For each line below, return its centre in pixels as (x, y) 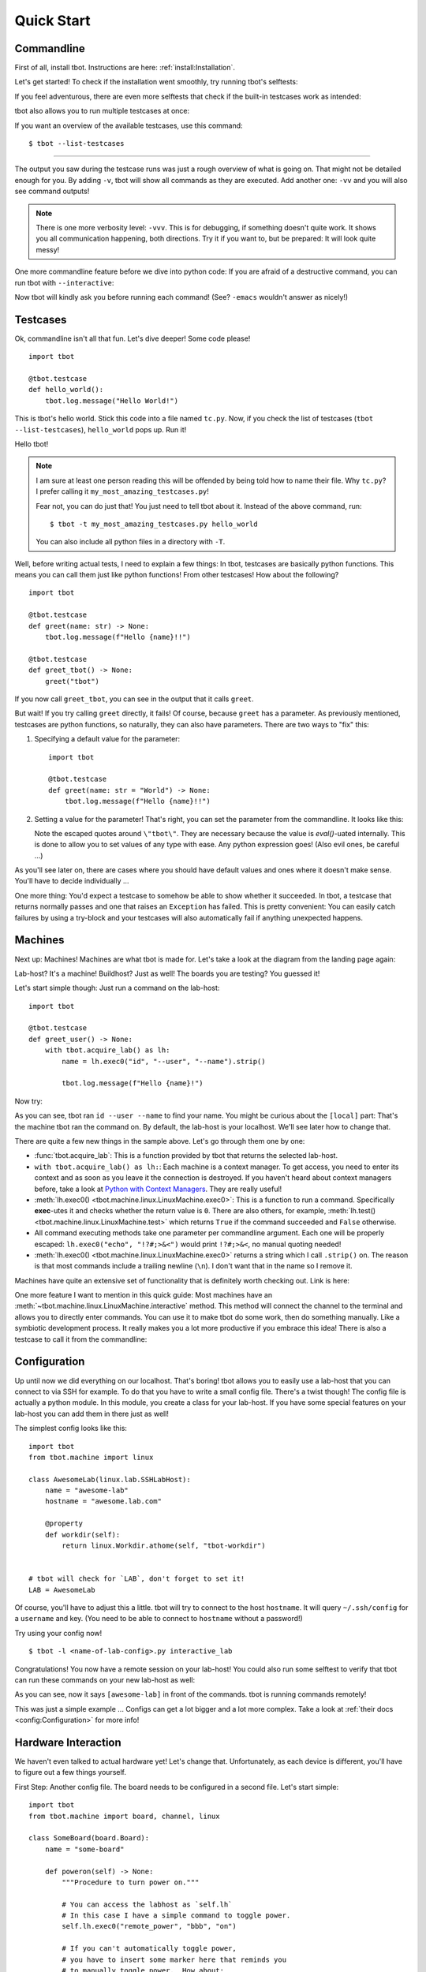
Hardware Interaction (68, 1742)
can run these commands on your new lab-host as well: (105, 1679)
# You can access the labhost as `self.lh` (147, 1904)
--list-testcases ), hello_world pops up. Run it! (101, 429)
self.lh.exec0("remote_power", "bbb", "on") (149, 1926)
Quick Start (52, 21)
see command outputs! (52, 191)
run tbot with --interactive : (64, 282)
